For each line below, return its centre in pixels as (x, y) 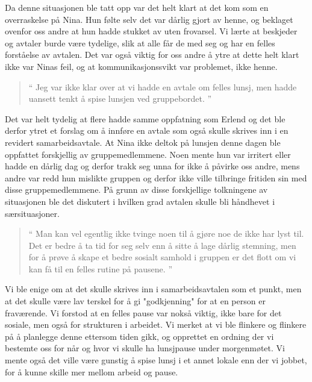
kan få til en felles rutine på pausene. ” (100, 268)
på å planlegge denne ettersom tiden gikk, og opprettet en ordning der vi (139, 336)
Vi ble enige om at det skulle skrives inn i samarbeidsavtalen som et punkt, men (153, 289)
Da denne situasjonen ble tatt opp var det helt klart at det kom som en (137, 7)
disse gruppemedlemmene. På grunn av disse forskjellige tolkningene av (136, 189)
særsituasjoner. (32, 213)
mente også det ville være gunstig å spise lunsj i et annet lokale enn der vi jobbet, (156, 360)
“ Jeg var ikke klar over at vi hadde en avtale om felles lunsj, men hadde (163, 86)
